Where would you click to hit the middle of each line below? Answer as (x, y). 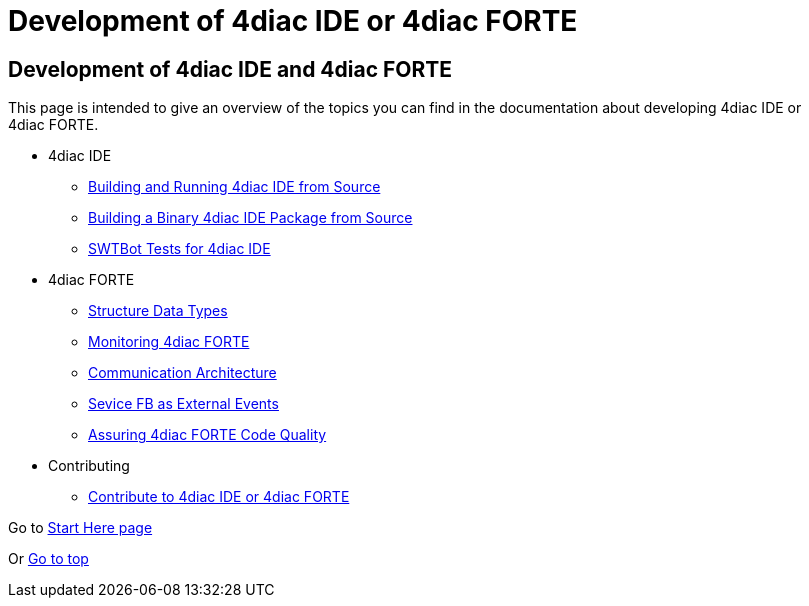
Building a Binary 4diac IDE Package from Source (250, 218)
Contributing (89, 466)
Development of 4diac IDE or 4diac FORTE (293, 21)
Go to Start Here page (80, 528)
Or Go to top (48, 559)
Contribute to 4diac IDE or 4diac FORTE (219, 497)
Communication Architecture (182, 373)
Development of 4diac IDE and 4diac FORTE (230, 69)
